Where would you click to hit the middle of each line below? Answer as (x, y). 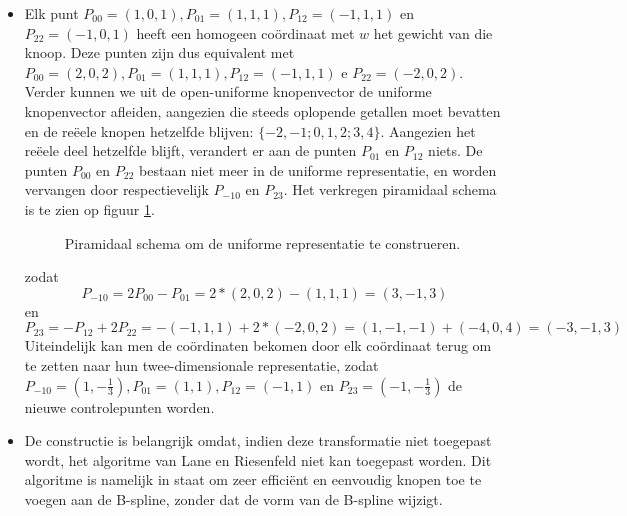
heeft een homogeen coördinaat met (245, 32)
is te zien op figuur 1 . (89, 208)
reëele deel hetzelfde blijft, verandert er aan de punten (190, 150)
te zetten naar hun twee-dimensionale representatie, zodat (201, 364)
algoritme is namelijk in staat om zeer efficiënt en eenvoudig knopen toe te (253, 479)
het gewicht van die (433, 32)
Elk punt (51, 13)
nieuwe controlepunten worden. (119, 406)
